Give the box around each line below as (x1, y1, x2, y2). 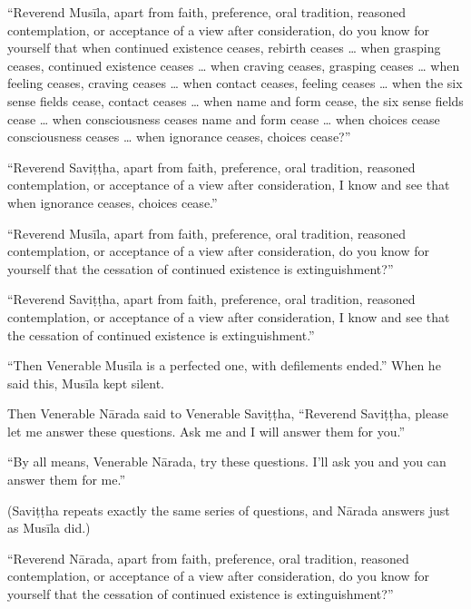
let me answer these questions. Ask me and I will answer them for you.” (7, 421, 406, 440)
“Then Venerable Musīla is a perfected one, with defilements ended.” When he (7, 356, 441, 375)
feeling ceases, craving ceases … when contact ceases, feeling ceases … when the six (7, 74, 463, 93)
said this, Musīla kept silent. (7, 373, 164, 392)
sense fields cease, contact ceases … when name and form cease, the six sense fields (7, 91, 464, 110)
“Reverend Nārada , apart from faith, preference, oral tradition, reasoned (7, 548, 409, 567)
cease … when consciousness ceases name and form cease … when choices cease (7, 109, 440, 128)
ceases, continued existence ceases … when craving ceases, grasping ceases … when (7, 55, 460, 74)
